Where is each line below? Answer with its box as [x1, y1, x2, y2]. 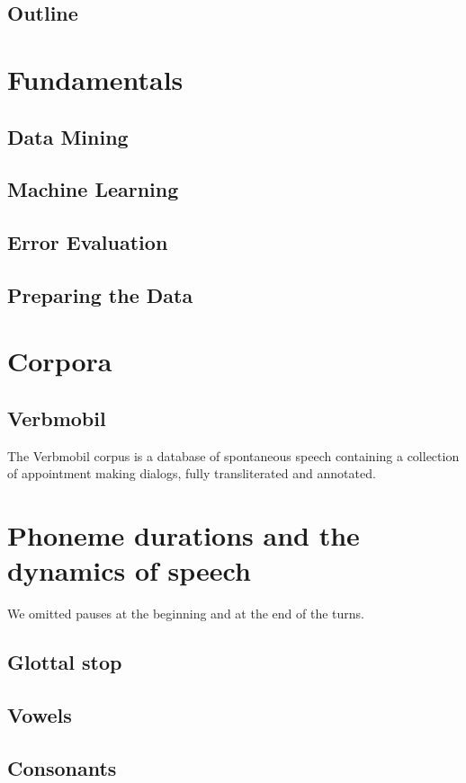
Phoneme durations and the [7, 517, 360, 554]
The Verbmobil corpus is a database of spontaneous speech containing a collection [7, 446, 460, 465]
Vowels [7, 701, 72, 729]
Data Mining [7, 122, 129, 150]
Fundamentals [7, 60, 184, 97]
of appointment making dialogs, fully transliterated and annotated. [7, 464, 376, 483]
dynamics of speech [7, 552, 251, 589]
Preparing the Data [7, 280, 193, 308]
